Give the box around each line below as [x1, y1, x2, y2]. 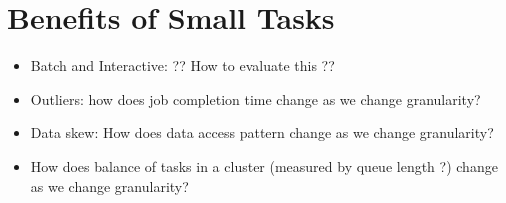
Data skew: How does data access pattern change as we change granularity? [30, 122, 494, 143]
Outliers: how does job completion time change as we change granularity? [30, 88, 481, 109]
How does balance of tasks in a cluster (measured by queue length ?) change [30, 155, 498, 176]
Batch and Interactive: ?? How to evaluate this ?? [30, 55, 335, 76]
